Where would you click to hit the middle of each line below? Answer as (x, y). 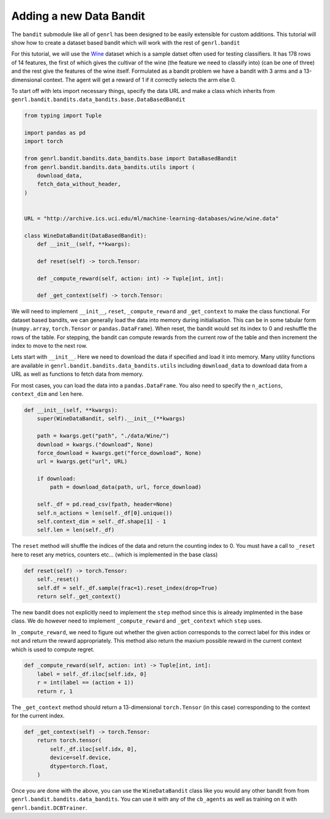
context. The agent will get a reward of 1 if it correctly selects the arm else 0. (140, 80)
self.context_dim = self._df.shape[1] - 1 (101, 522)
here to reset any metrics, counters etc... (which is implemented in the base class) (115, 555)
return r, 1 (55, 691)
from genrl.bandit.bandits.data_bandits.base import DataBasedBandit (130, 159)
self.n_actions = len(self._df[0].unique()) (105, 513)
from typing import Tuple (63, 116)
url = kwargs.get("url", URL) (82, 462)
